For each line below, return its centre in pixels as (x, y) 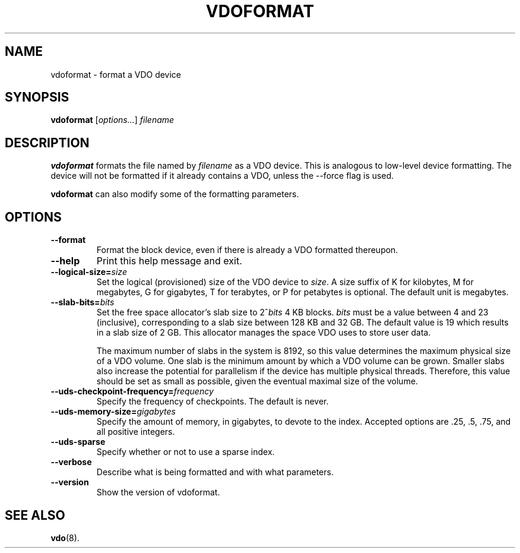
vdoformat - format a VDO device (116, 74)
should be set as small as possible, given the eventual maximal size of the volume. (257, 381)
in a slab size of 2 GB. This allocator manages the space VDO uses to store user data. (264, 333)
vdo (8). (65, 538)
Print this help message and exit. (169, 261)
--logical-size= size (89, 272)
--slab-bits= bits (83, 302)
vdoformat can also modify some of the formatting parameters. (175, 194)
